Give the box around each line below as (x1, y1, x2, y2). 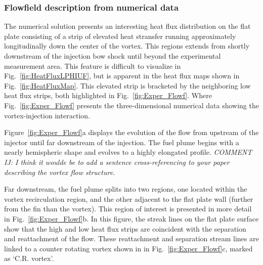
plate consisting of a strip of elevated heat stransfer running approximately (4, 30, 236, 41)
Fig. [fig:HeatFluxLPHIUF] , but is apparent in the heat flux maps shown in (4, 70, 240, 81)
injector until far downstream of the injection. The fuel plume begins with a (4, 137, 239, 147)
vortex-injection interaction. (4, 110, 91, 120)
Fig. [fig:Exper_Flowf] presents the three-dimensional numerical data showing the (4, 100, 259, 110)
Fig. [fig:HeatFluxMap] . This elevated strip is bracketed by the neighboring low (4, 80, 251, 91)
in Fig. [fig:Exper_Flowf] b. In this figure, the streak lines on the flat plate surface (4, 213, 259, 224)
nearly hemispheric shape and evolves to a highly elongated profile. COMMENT (4, 147, 252, 157)
